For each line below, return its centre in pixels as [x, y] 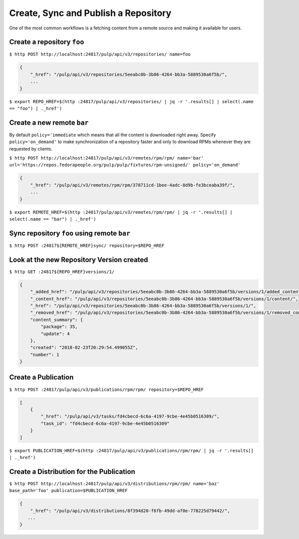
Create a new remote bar [49, 122]
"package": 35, [59, 327]
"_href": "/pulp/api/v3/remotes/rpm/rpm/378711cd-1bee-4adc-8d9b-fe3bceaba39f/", [133, 185]
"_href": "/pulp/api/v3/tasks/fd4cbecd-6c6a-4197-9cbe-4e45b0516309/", [130, 417]
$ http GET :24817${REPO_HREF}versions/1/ [62, 271]
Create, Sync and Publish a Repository [90, 13]
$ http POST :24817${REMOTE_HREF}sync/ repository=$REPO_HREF [87, 245]
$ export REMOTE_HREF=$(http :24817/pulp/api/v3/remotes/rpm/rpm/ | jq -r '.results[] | [121, 212]
